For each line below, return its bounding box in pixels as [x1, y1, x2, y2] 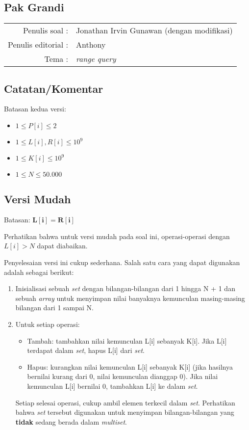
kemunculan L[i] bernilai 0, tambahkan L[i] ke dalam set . [27, 380, 198, 391]
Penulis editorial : [8, 39, 69, 51]
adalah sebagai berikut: [4, 267, 74, 277]
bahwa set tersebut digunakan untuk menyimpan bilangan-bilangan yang [15, 407, 234, 417]
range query [76, 53, 116, 65]
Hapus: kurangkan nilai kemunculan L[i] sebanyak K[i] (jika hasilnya [27, 361, 233, 372]
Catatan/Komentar [4, 81, 103, 96]
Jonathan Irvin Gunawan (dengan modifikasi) [76, 25, 233, 36]
